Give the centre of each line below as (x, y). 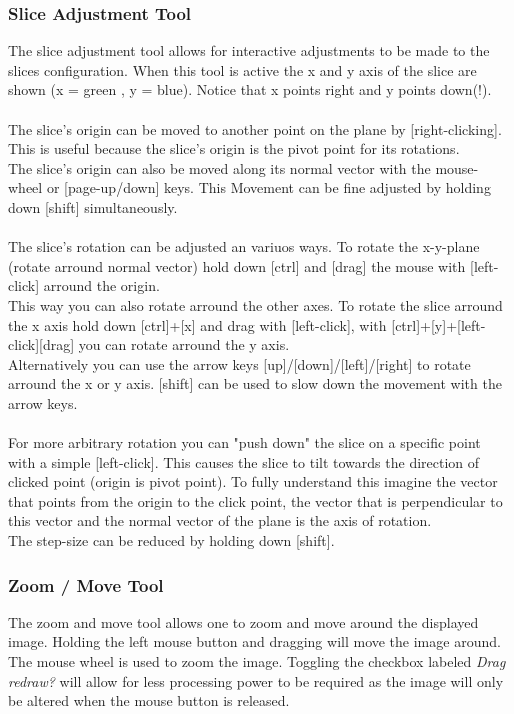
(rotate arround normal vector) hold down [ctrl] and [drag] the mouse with (237, 265)
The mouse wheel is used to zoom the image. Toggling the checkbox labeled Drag (257, 661)
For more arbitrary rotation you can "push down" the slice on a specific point (244, 442)
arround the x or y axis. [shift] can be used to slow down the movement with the (255, 383)
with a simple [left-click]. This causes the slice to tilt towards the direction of (244, 461)
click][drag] (41, 344)
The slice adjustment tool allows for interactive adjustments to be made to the (249, 50)
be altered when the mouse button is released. (149, 700)
